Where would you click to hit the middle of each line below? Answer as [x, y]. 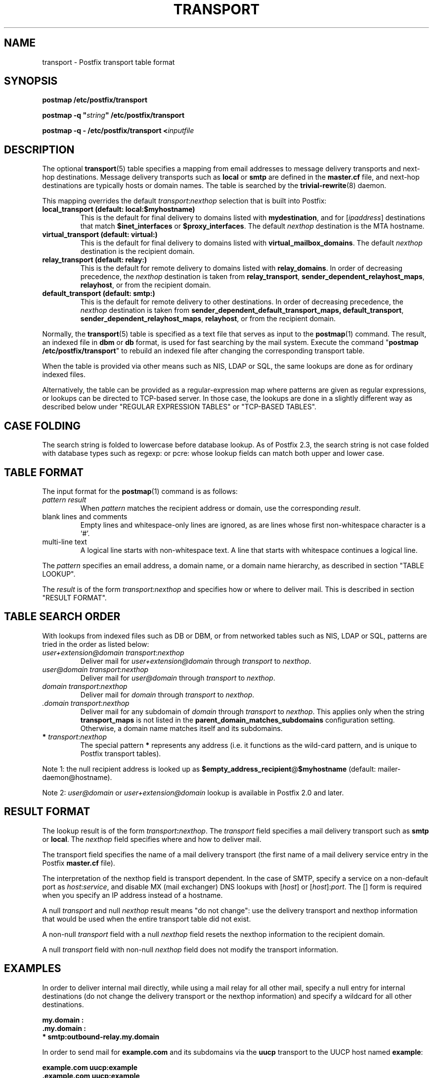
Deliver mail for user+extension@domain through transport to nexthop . [196, 661]
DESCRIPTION [39, 149]
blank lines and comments [85, 516]
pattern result [64, 499]
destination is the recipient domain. [137, 251]
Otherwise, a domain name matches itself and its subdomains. [181, 728]
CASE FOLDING [43, 426]
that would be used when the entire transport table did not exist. [147, 919]
